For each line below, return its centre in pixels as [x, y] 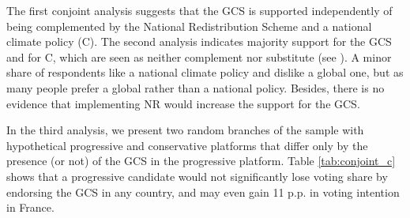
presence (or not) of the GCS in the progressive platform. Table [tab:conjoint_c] [201, 161]
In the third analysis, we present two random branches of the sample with [185, 130]
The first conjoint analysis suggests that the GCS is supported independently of [199, 10]
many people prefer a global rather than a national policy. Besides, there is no [196, 87]
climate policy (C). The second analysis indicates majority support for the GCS [199, 41]
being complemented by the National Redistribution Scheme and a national [189, 26]
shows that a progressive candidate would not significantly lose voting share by [197, 176]
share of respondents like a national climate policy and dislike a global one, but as [205, 72]
